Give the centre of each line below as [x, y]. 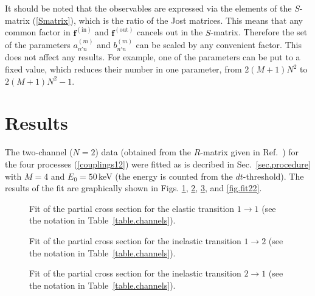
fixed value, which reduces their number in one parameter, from [123, 69]
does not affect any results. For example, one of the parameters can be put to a [153, 57]
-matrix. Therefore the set [259, 32]
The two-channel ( [39, 152]
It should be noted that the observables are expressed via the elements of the [148, 8]
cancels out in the [170, 32]
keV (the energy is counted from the [166, 176]
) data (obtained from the [143, 152]
